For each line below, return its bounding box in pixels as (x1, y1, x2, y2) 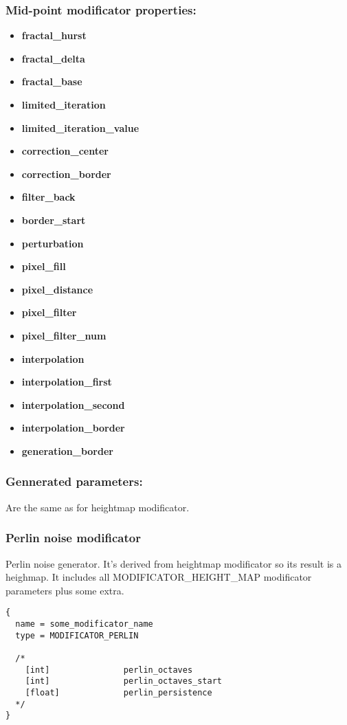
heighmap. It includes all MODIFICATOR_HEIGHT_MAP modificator (5, 570, 312, 584)
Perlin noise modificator (5, 529, 141, 546)
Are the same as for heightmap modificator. (5, 500, 190, 514)
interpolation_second (21, 397, 125, 412)
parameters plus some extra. (5, 583, 124, 597)
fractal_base (21, 74, 82, 89)
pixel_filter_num (21, 328, 107, 342)
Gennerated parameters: (5, 473, 143, 490)
